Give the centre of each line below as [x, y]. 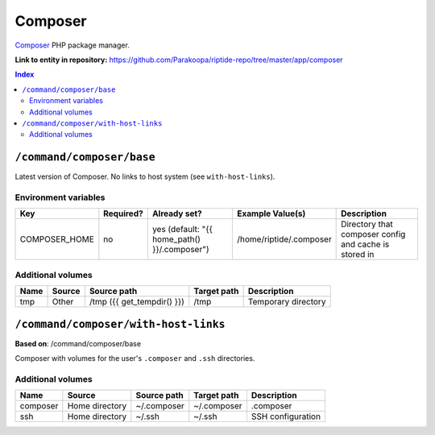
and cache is [365, 244]
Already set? [177, 213]
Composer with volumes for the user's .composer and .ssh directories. [135, 358]
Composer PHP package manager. [72, 45]
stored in [358, 255]
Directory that [367, 224]
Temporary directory [287, 302]
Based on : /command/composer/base [78, 343]
